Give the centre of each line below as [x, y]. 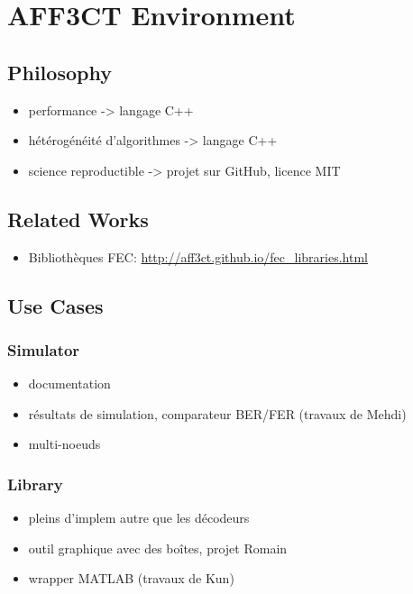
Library [35, 484]
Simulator [44, 349]
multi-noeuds [64, 444]
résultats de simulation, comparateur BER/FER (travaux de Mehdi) [217, 413]
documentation [69, 384]
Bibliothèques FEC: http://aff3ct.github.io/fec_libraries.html [198, 256]
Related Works [78, 219]
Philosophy [60, 72]
